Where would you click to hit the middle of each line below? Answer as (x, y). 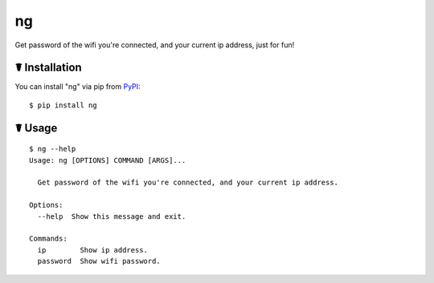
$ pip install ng (63, 105)
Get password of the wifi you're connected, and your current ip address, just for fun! (155, 45)
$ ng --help (53, 149)
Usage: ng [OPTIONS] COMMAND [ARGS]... (108, 160)
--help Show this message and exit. (112, 216)
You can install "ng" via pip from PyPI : (78, 87)
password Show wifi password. (99, 261)
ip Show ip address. (93, 250)
